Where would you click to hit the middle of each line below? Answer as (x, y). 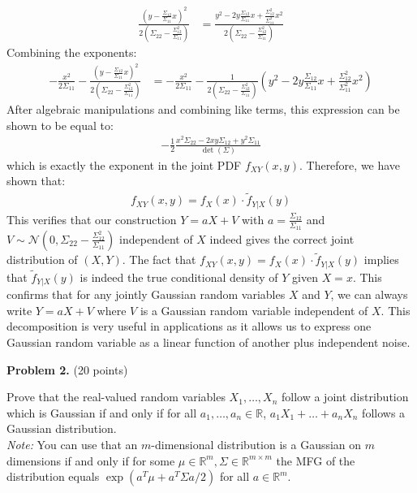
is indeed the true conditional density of (179, 277)
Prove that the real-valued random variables (116, 397)
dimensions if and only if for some (91, 460)
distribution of (42, 259)
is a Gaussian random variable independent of (254, 310)
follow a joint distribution (345, 397)
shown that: (36, 181)
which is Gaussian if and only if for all (102, 412)
